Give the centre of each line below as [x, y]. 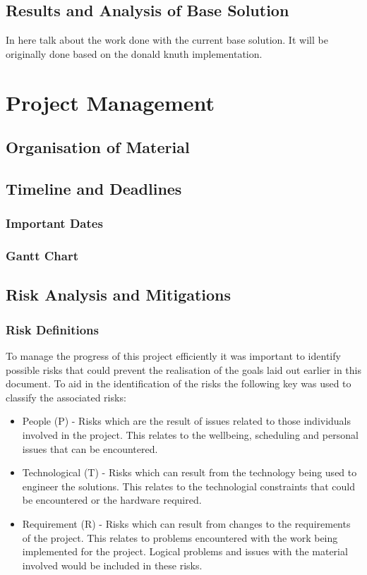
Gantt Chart [42, 256]
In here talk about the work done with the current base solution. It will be [167, 40]
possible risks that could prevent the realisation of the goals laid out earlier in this [183, 369]
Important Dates [54, 223]
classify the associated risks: [66, 397]
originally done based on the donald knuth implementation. [134, 53]
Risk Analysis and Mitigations [119, 295]
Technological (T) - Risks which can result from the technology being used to [189, 472]
